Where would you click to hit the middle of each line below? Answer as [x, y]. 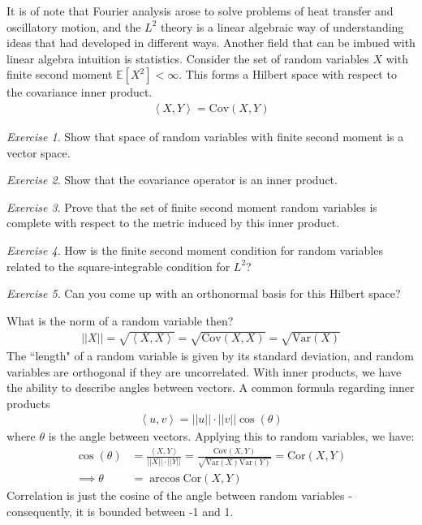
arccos [165, 478]
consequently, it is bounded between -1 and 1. [120, 511]
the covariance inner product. [80, 92]
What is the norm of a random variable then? [120, 320]
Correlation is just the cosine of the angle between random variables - [179, 495]
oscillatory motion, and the [74, 26]
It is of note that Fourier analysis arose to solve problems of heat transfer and [200, 11]
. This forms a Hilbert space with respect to [288, 74]
